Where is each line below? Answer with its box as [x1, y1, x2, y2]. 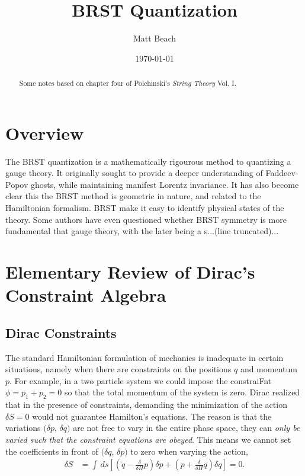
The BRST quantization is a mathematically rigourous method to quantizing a [5, 155, 291, 167]
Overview [5, 120, 84, 145]
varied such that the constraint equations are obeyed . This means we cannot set [5, 433, 291, 445]
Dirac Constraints [5, 323, 117, 341]
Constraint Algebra [5, 283, 166, 307]
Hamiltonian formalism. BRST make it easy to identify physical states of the [5, 202, 284, 214]
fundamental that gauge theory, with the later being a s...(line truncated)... [5, 225, 279, 237]
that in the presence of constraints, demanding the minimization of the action [5, 398, 287, 411]
